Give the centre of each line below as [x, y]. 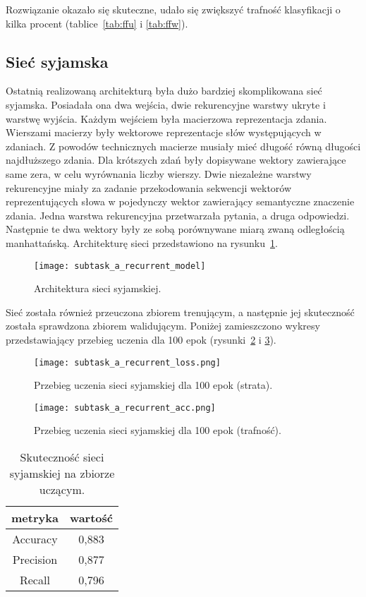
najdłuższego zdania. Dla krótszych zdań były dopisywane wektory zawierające [176, 160]
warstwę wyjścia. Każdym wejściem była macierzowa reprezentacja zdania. [166, 118]
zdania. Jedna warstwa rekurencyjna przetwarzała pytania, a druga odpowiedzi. [178, 215]
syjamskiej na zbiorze [62, 474]
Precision [35, 560]
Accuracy [35, 539]
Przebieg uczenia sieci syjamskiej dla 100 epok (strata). [153, 385]
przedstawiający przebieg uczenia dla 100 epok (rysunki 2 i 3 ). [141, 339]
